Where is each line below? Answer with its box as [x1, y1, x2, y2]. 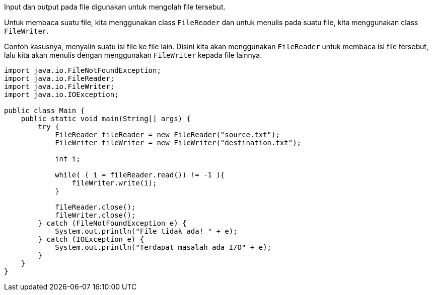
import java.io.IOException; [4, 90, 119, 99]
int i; [55, 155, 81, 163]
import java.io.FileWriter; [4, 82, 115, 90]
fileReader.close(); [55, 203, 136, 211]
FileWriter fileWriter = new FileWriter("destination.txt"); [55, 139, 302, 147]
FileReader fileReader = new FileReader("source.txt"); [55, 131, 280, 139]
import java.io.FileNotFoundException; [4, 66, 161, 74]
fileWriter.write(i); [71, 179, 157, 187]
